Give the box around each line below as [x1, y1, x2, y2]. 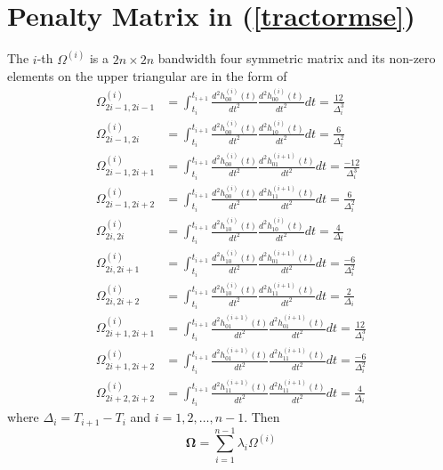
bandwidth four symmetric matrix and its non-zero [157, 49, 436, 68]
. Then [244, 408, 280, 426]
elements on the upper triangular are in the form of [7, 67, 287, 85]
